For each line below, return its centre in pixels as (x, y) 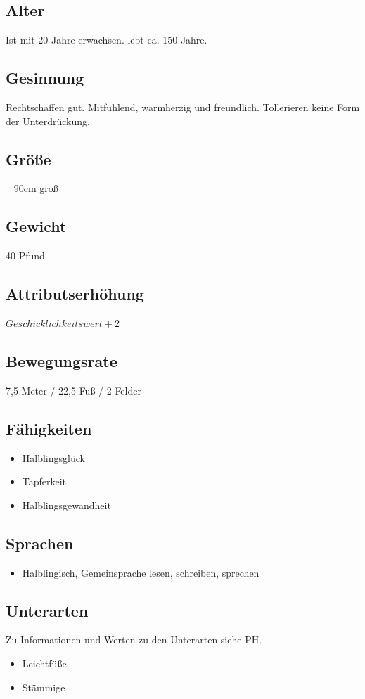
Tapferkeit (44, 481)
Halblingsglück (53, 457)
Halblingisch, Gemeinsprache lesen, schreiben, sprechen (141, 572)
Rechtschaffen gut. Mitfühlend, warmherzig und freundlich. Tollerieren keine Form (183, 107)
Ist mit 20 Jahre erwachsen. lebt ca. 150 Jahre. (107, 40)
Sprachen (40, 543)
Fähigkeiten (49, 428)
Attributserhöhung (75, 294)
